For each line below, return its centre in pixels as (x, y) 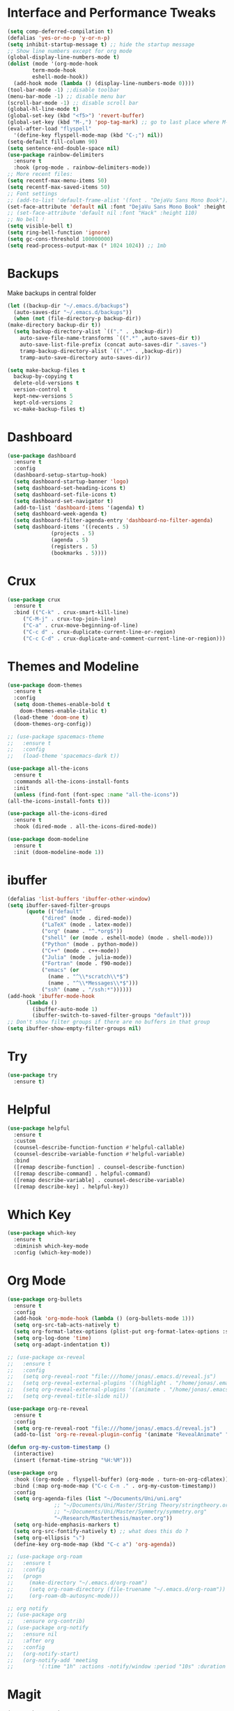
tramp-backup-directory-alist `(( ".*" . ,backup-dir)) (101, 351)
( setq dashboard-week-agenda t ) (61, 514)
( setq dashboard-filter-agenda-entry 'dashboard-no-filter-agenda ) (114, 521)
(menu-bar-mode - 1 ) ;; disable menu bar (67, 96)
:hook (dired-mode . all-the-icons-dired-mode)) (85, 827)
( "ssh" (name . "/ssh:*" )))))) (87, 989)
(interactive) (34, 1454)
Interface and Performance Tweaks (111, 13)
